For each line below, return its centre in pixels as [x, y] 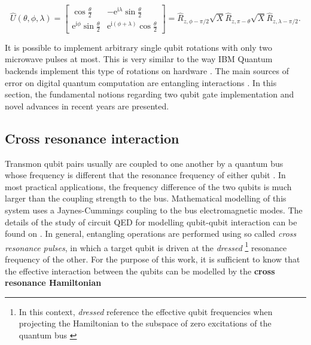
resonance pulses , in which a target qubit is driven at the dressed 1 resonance [146, 246]
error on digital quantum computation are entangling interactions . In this [141, 82]
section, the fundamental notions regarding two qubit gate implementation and [150, 94]
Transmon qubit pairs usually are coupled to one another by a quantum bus [144, 163]
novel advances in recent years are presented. [87, 106]
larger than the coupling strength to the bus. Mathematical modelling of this [146, 198]
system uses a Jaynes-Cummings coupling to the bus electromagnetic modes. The [154, 210]
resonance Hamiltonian [53, 283]
